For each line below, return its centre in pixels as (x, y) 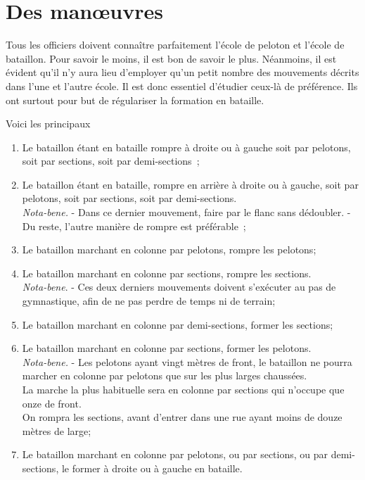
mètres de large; (57, 430)
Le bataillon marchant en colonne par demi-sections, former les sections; (178, 324)
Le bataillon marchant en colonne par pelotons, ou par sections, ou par (175, 454)
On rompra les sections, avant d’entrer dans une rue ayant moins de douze (182, 417)
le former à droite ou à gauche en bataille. (152, 468)
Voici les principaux (48, 124)
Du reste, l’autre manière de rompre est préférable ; (134, 226)
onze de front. (52, 403)
